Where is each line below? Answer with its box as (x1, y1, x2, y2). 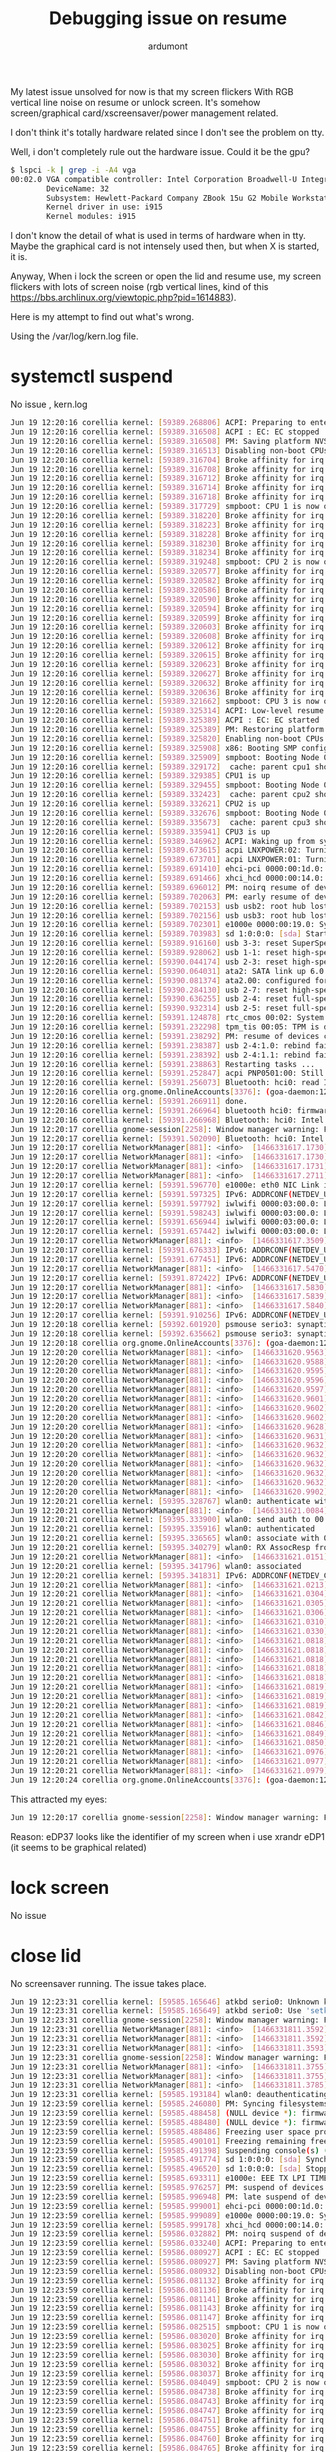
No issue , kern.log (10, 398, 88, 411)
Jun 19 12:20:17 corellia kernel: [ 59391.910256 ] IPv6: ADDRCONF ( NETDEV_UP (10, 1310, 333, 1321)
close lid (10, 1944, 82, 1967)
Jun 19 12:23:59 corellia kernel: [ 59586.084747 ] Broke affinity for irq (10, 2406, 325, 2416)
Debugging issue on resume (48, 7, 288, 30)
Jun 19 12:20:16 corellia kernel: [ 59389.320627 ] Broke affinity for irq (10, 668, 325, 679)
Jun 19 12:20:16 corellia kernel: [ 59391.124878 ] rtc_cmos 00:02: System (10, 1013, 325, 1023)
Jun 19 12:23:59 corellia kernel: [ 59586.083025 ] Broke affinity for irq (10, 2340, 325, 2351)
